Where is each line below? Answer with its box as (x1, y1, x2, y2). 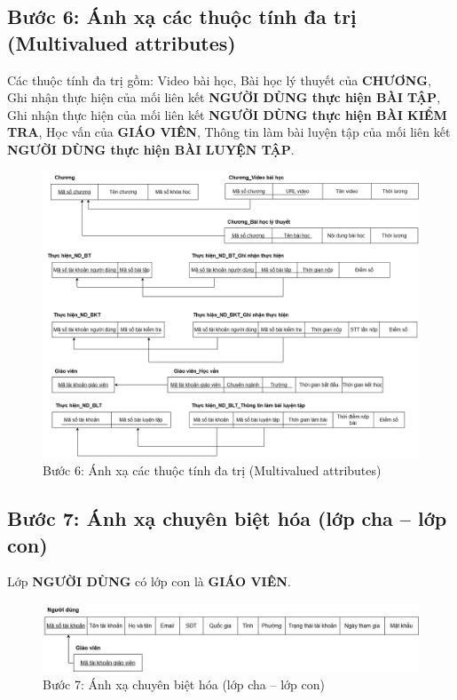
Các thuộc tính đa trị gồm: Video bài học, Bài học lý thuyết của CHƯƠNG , (7, 70, 431, 89)
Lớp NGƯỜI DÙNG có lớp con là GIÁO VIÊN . (7, 572, 291, 591)
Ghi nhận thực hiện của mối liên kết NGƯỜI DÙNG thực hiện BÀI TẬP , (7, 88, 441, 107)
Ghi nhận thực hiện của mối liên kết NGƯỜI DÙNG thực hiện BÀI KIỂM (7, 105, 447, 123)
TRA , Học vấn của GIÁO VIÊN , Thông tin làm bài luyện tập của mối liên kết (7, 123, 451, 141)
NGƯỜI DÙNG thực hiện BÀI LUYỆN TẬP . (7, 139, 295, 158)
